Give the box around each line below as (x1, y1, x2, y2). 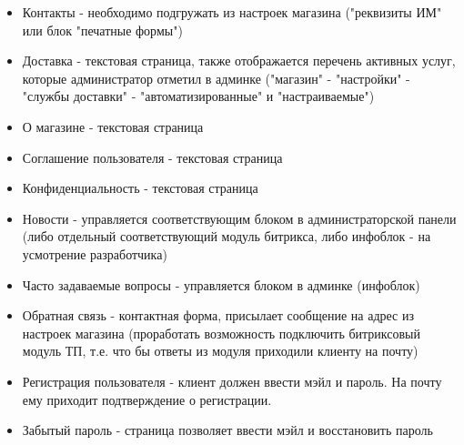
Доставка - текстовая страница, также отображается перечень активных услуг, (22, 51, 456, 70)
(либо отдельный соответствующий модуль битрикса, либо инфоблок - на (22, 227, 431, 246)
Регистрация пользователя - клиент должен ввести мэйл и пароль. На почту (22, 371, 442, 390)
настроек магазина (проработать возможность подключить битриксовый (22, 323, 421, 342)
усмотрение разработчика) (22, 244, 167, 263)
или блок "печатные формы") (22, 20, 183, 39)
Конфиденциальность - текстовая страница (22, 178, 258, 197)
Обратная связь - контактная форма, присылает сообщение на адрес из (22, 306, 414, 325)
